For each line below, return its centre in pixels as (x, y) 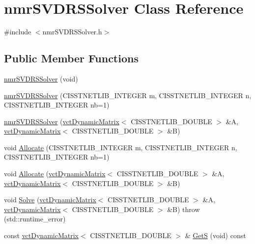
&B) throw (184, 209)
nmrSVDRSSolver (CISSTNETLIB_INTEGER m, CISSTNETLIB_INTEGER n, (128, 95)
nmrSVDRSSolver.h (72, 32)
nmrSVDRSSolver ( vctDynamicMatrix (62, 121)
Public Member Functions (71, 58)
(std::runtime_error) (35, 219)
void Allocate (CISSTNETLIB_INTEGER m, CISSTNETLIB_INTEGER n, (121, 147)
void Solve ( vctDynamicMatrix (50, 200)
